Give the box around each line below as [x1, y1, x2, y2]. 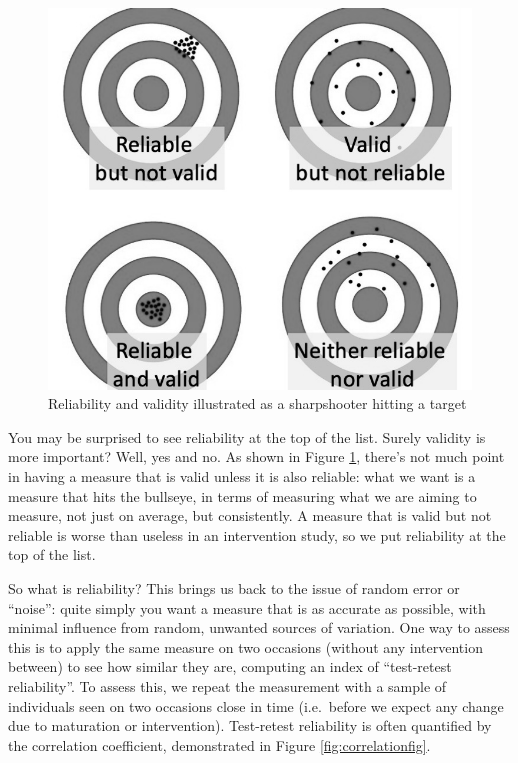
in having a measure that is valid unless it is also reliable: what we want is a [8, 465, 476, 486]
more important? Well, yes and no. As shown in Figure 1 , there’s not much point [8, 446, 505, 467]
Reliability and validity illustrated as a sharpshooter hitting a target [48, 393, 467, 414]
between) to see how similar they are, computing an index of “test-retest [8, 656, 452, 677]
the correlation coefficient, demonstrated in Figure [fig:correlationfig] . [8, 734, 431, 755]
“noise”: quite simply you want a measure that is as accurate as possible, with [8, 597, 486, 618]
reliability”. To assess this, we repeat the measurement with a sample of [8, 675, 447, 696]
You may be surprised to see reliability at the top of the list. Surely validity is [8, 426, 486, 447]
